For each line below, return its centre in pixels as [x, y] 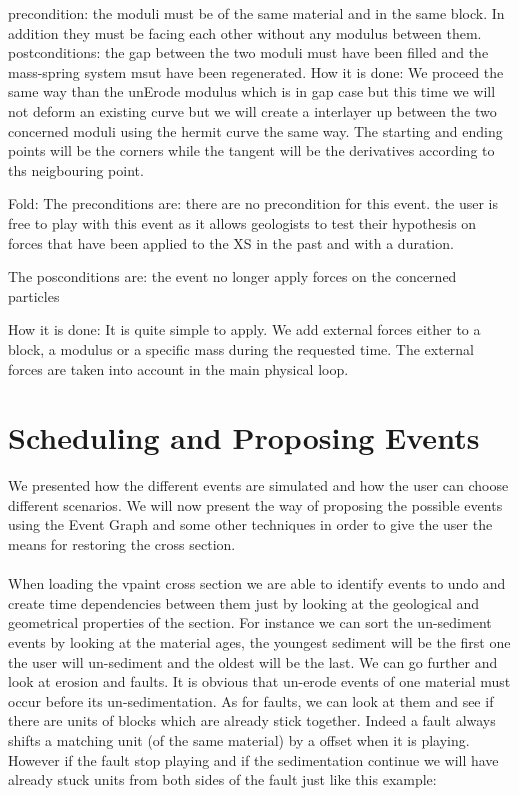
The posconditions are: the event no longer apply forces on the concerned [232, 276]
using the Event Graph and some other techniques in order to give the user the [250, 524]
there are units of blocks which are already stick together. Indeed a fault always [252, 720]
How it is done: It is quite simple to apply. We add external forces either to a [244, 329]
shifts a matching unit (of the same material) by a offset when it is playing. [239, 739]
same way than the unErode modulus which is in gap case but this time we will [252, 91]
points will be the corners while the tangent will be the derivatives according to [251, 150]
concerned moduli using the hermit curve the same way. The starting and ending [255, 130]
